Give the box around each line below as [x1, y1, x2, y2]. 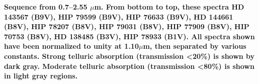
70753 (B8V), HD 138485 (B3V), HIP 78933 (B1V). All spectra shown [4, 31, 255, 41]
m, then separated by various [143, 41, 246, 51]
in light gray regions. [4, 70, 78, 81]
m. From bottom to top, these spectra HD [94, 2, 244, 12]
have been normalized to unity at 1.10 [4, 41, 139, 51]
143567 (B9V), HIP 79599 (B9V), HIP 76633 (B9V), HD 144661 [4, 11, 233, 22]
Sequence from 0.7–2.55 [4, 2, 88, 12]
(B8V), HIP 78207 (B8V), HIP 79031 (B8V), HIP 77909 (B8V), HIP [4, 21, 249, 32]
